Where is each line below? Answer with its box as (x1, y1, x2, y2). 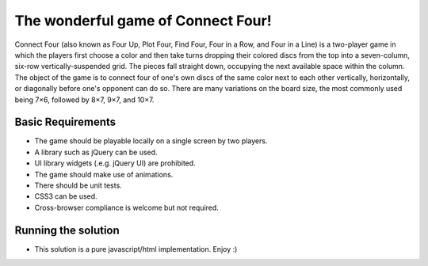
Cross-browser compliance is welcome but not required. (34, 203, 220, 212)
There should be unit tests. (34, 180, 122, 190)
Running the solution (14, 223, 120, 237)
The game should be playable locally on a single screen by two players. (34, 136, 268, 146)
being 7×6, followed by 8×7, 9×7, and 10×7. (14, 95, 155, 104)
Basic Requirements (14, 116, 117, 129)
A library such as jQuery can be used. (34, 147, 158, 157)
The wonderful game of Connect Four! (14, 12, 273, 29)
